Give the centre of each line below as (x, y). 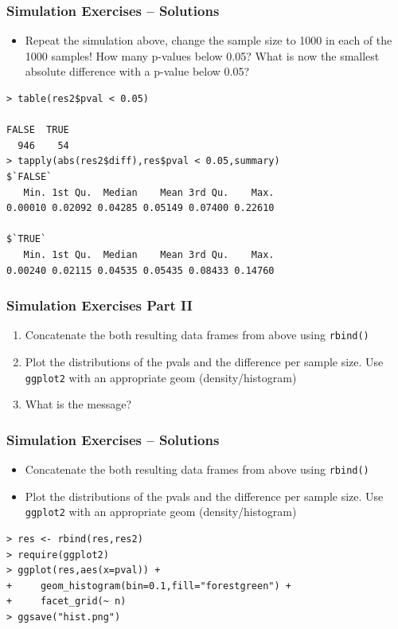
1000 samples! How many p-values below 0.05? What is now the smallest (202, 55)
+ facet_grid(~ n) (66, 602)
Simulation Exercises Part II (99, 305)
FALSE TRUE (38, 130)
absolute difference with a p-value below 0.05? (137, 71)
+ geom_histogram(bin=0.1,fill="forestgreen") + (149, 586)
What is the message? (78, 404)
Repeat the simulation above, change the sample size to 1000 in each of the (209, 40)
